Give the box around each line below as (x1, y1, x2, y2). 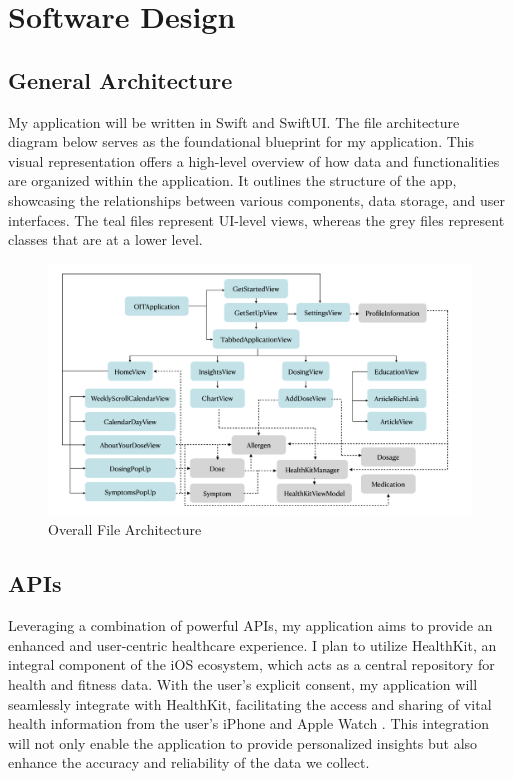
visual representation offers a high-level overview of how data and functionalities (8, 150, 500, 171)
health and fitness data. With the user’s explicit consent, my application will (8, 674, 478, 695)
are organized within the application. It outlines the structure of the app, (8, 170, 457, 191)
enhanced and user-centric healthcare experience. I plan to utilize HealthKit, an (8, 634, 497, 655)
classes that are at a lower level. (8, 229, 203, 250)
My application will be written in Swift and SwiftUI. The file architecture (8, 111, 460, 132)
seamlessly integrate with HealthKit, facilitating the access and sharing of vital (8, 693, 492, 714)
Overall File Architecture (48, 519, 202, 540)
